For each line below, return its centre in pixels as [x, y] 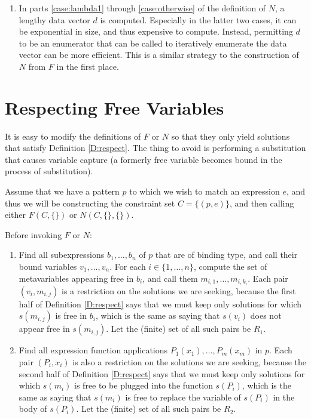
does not [266, 315]
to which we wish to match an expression [205, 191]
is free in [71, 315]
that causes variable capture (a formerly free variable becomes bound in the [144, 159]
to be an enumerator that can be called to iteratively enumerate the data [153, 43]
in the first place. [88, 66]
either [16, 215]
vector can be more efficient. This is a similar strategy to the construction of [159, 55]
